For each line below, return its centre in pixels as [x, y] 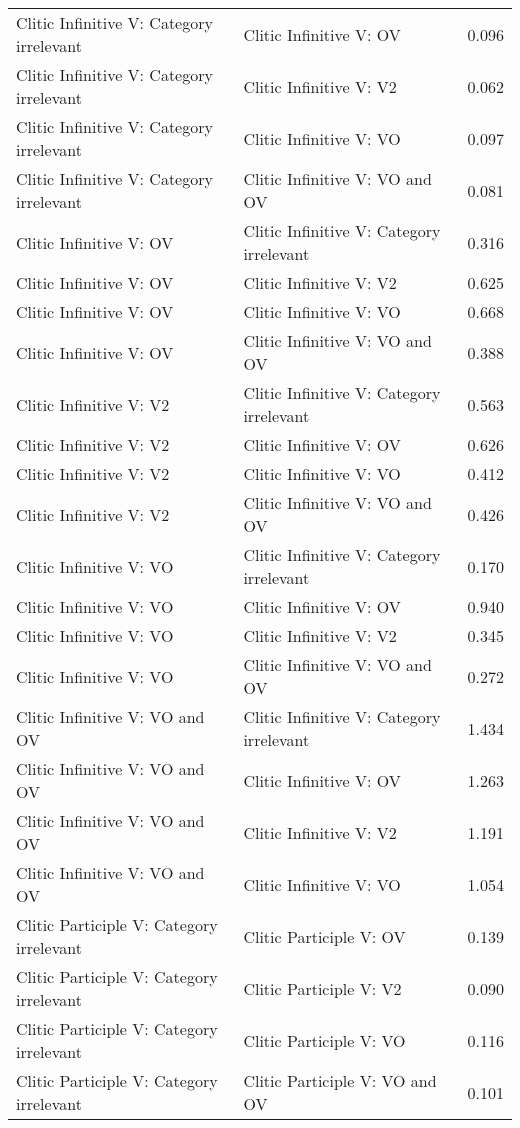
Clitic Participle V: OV [324, 936]
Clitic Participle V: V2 [322, 988]
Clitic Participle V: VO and [340, 1080]
